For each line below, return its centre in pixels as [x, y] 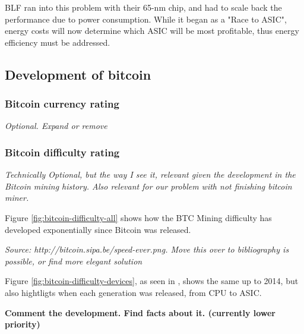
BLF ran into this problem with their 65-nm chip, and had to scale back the [143, 7]
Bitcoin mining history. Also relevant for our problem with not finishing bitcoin [148, 186]
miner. [17, 198]
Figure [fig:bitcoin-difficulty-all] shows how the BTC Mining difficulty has [138, 217]
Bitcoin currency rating [62, 104]
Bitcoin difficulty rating [62, 152]
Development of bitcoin [78, 74]
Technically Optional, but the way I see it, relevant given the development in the [150, 174]
